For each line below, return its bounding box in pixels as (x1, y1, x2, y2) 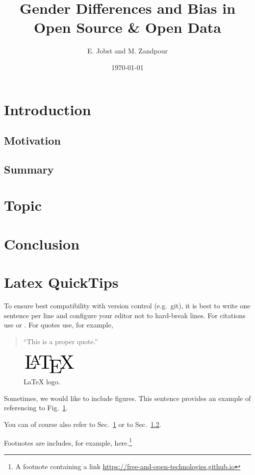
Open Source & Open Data (34, 17, 221, 37)
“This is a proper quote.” (23, 336, 98, 346)
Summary (4, 161, 54, 176)
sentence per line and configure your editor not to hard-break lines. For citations (4, 310, 246, 320)
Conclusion (4, 233, 80, 253)
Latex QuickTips (4, 272, 119, 292)
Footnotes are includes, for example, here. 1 (4, 436, 132, 448)
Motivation (4, 133, 61, 148)
